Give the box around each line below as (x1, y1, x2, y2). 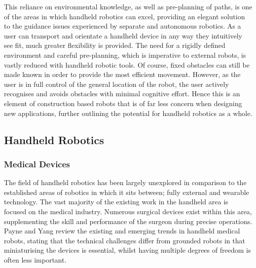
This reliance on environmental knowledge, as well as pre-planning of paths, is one (4, 1, 253, 11)
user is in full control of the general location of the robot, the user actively (4, 78, 229, 89)
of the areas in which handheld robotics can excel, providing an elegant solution (4, 11, 245, 21)
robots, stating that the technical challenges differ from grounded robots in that (4, 235, 245, 245)
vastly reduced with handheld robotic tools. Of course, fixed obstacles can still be (4, 59, 250, 70)
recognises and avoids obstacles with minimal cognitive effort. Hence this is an (4, 88, 240, 99)
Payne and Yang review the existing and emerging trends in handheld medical (4, 226, 240, 236)
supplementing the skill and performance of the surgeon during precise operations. (4, 216, 253, 226)
